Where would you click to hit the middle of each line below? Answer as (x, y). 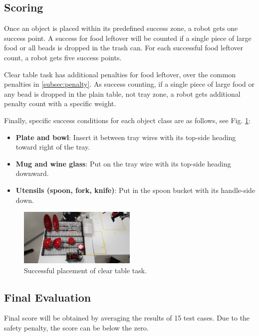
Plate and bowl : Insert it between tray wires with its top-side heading (126, 137)
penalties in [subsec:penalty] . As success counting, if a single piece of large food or (129, 84)
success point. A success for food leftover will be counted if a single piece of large (128, 38)
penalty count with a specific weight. (60, 103)
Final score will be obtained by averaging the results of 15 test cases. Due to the (127, 318)
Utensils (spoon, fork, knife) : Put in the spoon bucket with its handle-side (135, 190)
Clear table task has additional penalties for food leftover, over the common (120, 74)
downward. (32, 173)
